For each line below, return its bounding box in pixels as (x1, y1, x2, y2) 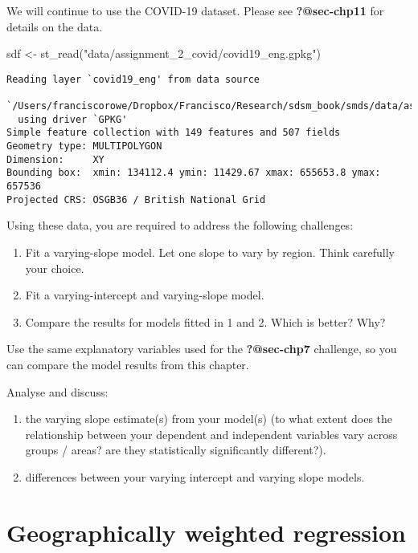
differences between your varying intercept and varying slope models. (25, 468, 365, 485)
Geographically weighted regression (6, 515, 407, 548)
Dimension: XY (6, 153, 104, 165)
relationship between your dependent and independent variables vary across (25, 425, 398, 442)
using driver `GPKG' (18, 113, 128, 125)
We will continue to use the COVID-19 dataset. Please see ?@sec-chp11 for (6, 2, 384, 18)
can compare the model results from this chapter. (6, 356, 249, 372)
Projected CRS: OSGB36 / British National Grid (6, 193, 266, 205)
